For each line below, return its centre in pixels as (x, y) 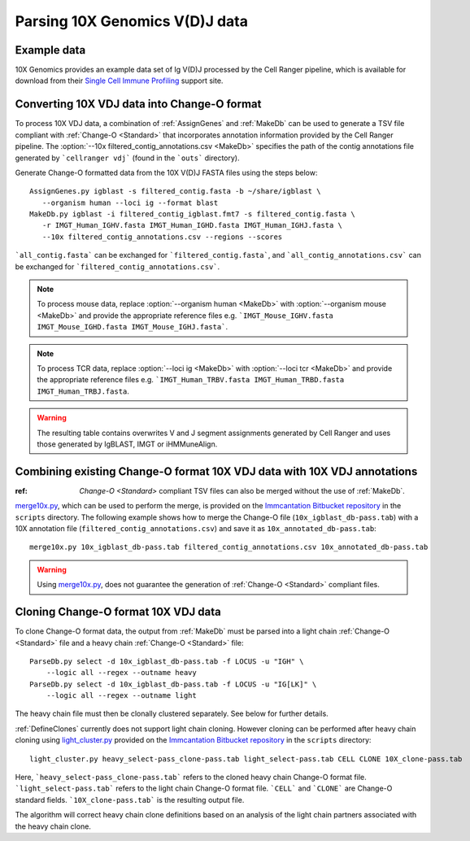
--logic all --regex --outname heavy (121, 673)
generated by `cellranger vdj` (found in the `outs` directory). (127, 158)
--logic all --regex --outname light (121, 696)
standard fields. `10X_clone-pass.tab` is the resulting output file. (130, 800)
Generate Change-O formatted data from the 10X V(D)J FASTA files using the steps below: (166, 172)
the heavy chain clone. (53, 826)
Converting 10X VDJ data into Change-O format (138, 105)
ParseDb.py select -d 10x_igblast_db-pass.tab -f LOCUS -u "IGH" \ (167, 661)
